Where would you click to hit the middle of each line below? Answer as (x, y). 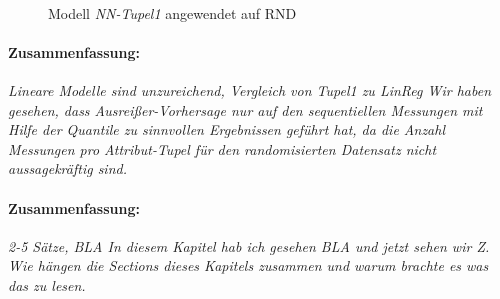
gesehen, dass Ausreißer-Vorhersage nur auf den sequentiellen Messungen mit (245, 109)
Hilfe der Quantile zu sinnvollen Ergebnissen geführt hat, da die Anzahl (227, 129)
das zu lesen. (47, 284)
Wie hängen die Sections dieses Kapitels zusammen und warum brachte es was (248, 265)
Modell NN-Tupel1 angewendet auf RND (172, 12)
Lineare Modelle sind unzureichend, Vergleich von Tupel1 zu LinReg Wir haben (250, 89)
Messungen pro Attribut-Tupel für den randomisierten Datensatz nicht (222, 148)
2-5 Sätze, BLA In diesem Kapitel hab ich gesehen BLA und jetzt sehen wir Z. (249, 245)
